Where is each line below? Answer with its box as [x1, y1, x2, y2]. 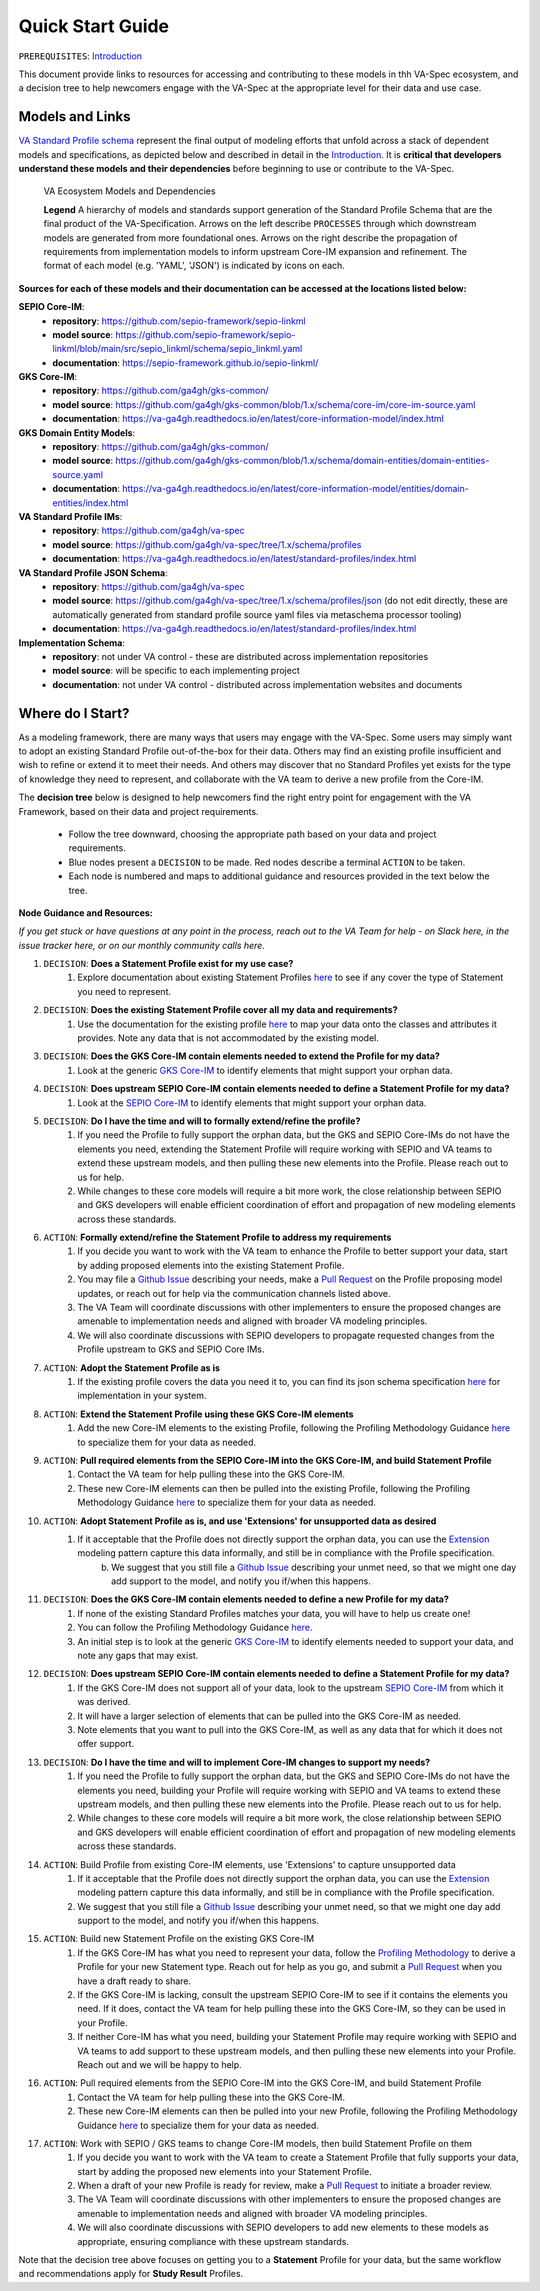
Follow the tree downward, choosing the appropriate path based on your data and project [68, 828, 437, 840]
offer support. [77, 1738, 135, 1750]
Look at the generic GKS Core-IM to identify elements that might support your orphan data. [77, 1064, 453, 1076]
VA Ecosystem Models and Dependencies [43, 185, 216, 197]
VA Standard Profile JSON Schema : [18, 566, 169, 579]
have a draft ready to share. [77, 1975, 192, 1987]
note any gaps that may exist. [77, 1650, 199, 1662]
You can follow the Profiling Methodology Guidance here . [77, 1621, 314, 1634]
